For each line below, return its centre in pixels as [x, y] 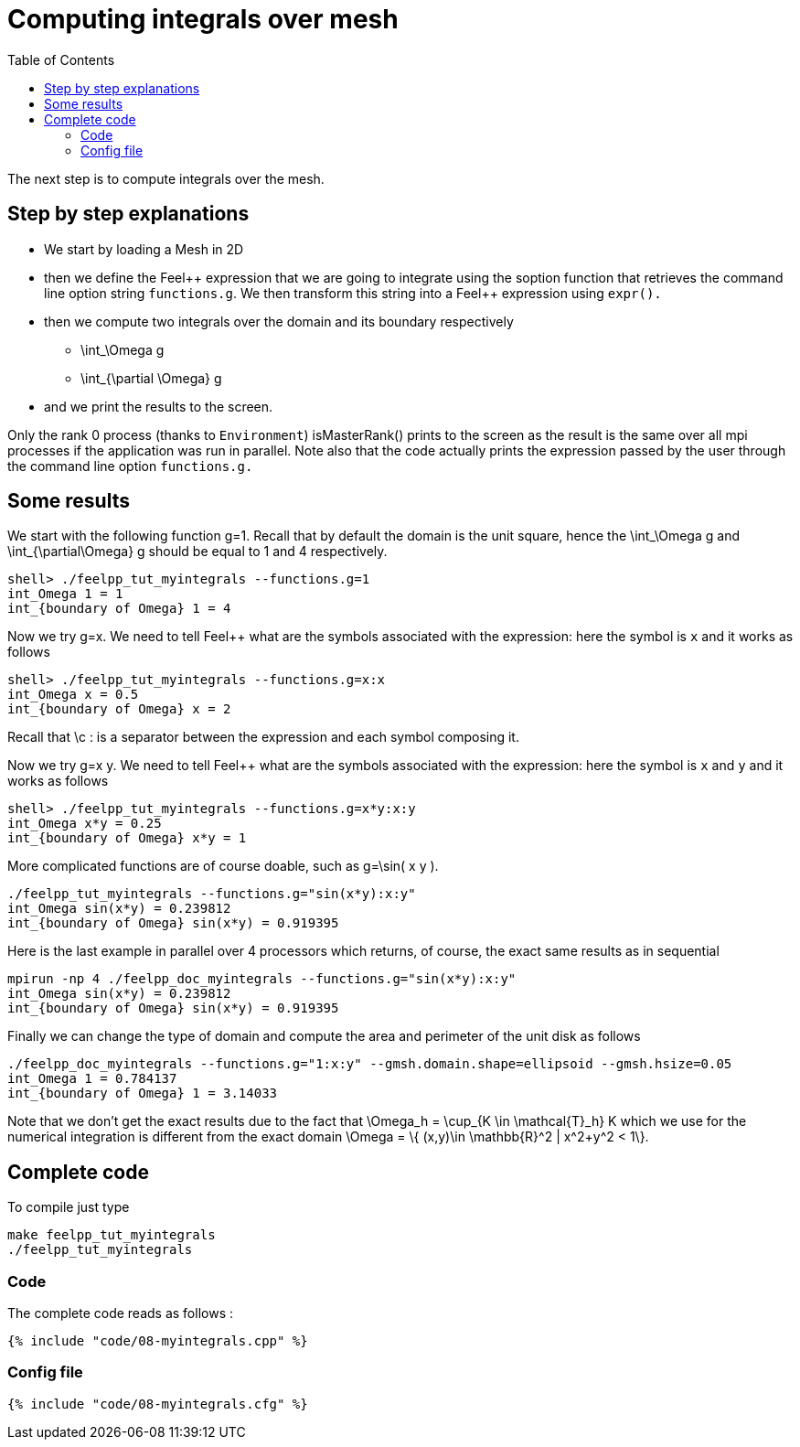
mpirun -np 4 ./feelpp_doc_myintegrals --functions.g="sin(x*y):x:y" [262, 979]
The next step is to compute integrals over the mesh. [166, 178]
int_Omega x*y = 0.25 [85, 824]
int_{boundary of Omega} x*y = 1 [127, 838]
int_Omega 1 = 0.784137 [92, 1079]
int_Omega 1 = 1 [65, 594]
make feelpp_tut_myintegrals [112, 1235]
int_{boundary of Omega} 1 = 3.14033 [143, 1093]
